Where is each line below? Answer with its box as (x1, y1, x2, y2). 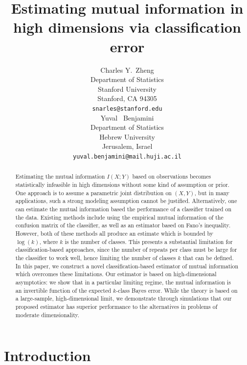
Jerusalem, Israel (102, 141, 153, 151)
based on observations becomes (132, 172, 211, 181)
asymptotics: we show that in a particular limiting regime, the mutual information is (15, 278, 231, 286)
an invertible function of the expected (15, 286, 112, 294)
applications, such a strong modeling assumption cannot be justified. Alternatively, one (15, 197, 237, 205)
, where (39, 237, 58, 245)
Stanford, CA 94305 (97, 93, 157, 103)
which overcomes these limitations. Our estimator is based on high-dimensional (15, 270, 217, 278)
